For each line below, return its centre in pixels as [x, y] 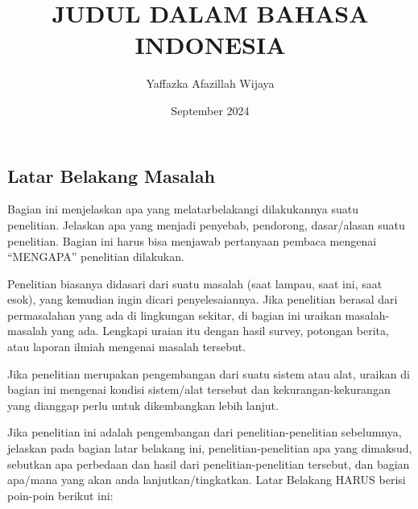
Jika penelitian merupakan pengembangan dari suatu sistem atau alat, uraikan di [209, 373]
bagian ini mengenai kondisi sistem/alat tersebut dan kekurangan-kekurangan [199, 389]
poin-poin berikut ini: [60, 495]
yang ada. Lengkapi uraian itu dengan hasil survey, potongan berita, [220, 331]
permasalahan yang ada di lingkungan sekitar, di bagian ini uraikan [174, 315]
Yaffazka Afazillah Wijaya [210, 83]
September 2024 [210, 110]
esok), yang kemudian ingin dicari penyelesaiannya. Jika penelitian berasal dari [203, 299]
